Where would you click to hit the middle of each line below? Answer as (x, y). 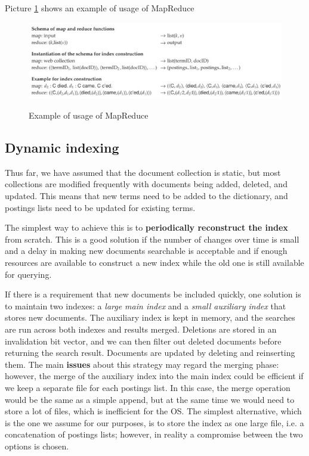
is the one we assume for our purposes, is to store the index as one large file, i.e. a (154, 422)
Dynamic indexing (62, 148)
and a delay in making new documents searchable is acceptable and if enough (146, 251)
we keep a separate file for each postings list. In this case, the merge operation (148, 387)
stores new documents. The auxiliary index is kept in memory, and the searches (150, 317)
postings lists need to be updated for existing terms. (100, 207)
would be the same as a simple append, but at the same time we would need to (150, 399)
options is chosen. (37, 446)
